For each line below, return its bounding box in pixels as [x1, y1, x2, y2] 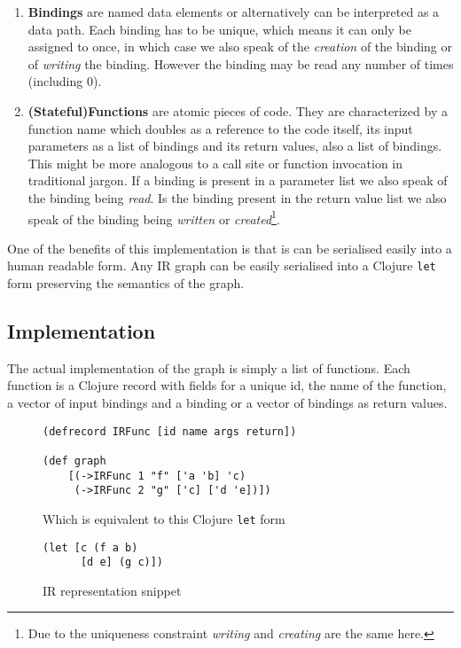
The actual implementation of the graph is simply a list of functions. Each [7, 358, 410, 377]
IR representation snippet [43, 581, 182, 599]
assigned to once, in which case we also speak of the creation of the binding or [27, 37, 453, 56]
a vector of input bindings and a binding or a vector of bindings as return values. [7, 394, 448, 412]
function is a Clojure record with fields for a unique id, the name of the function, [7, 376, 447, 394]
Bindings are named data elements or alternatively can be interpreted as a [27, 3, 440, 20]
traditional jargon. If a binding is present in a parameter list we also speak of [27, 171, 448, 190]
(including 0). [27, 72, 102, 90]
